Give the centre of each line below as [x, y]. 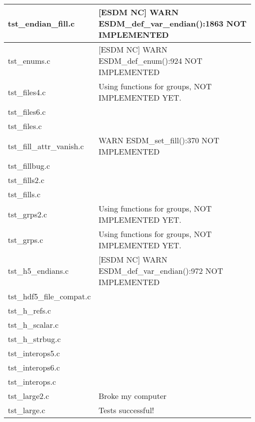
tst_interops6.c [34, 367]
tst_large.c [27, 410]
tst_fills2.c [26, 180]
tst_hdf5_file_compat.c [49, 296]
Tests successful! [127, 410]
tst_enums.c [29, 61]
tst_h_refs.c [29, 310]
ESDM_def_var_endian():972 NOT [161, 271]
